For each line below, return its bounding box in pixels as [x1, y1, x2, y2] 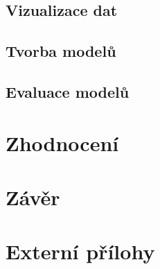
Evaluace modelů [6, 80, 130, 102]
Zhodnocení [6, 128, 119, 157]
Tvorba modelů [6, 40, 116, 62]
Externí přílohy [6, 237, 155, 266]
